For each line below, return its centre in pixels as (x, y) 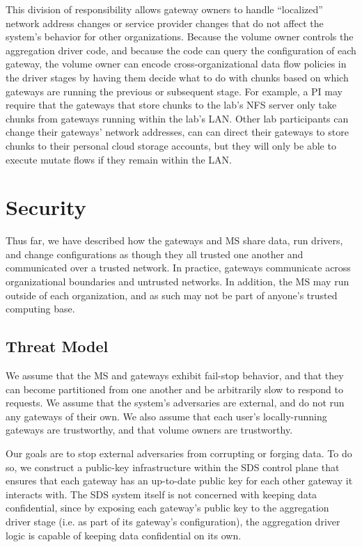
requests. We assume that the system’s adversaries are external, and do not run (175, 403)
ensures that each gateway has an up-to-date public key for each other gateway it (179, 481)
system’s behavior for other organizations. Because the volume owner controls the (180, 37)
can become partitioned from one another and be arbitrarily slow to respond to (175, 389)
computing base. (40, 309)
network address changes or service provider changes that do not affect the (165, 23)
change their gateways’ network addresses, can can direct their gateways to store (177, 132)
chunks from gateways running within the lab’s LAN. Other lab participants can (177, 118)
